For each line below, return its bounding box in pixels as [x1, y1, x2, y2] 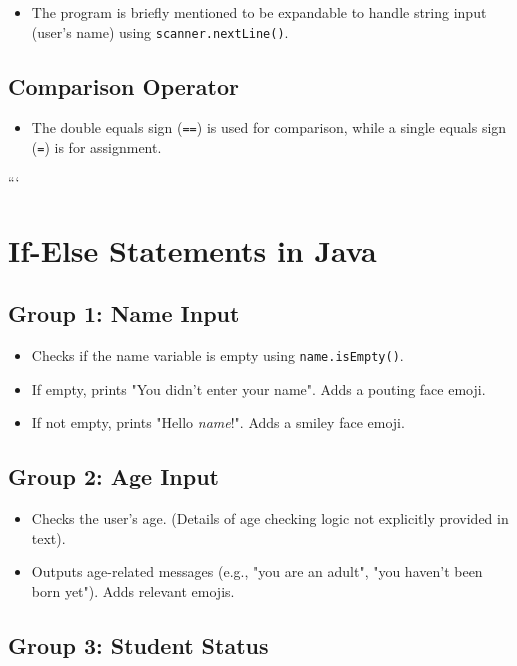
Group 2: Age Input [8, 461, 219, 492]
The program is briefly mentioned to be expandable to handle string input [31, 2, 487, 22]
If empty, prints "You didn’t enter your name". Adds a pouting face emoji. [31, 378, 486, 399]
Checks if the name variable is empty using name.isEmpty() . [31, 344, 404, 365]
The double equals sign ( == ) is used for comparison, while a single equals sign [31, 117, 507, 138]
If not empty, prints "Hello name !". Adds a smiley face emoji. [31, 412, 405, 433]
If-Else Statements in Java [8, 229, 377, 270]
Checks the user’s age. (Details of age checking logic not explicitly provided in [31, 507, 509, 528]
